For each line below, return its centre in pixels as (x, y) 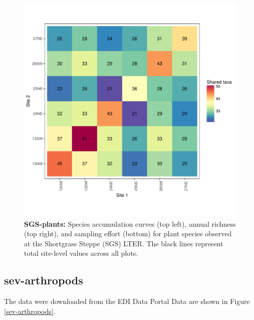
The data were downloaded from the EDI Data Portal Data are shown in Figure (127, 301)
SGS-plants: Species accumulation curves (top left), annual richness (130, 223)
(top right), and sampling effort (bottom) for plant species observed (128, 233)
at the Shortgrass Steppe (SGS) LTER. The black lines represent (124, 243)
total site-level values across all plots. (81, 253)
